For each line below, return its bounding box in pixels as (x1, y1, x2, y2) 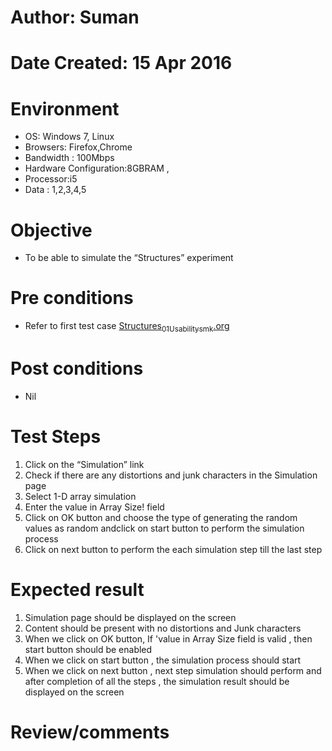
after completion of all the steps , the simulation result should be (24, 675, 290, 687)
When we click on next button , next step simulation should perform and (24, 664, 322, 676)
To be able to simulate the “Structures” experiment (24, 252, 234, 264)
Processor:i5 (24, 173, 78, 185)
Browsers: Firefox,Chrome (24, 141, 133, 153)
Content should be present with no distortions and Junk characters (24, 622, 302, 634)
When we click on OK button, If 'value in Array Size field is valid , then (24, 632, 313, 645)
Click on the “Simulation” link (24, 458, 145, 470)
